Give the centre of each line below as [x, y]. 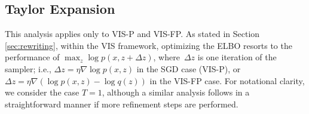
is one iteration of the [237, 57]
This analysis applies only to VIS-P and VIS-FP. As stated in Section [132, 34]
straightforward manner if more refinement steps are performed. [122, 104]
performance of [32, 57]
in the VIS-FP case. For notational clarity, [227, 80]
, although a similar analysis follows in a [176, 92]
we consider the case [42, 92]
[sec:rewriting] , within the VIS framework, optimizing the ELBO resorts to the [149, 45]
